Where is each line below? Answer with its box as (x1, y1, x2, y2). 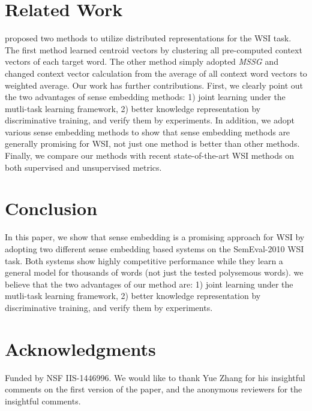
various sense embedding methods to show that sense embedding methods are (5, 125, 290, 138)
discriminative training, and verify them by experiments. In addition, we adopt (5, 114, 295, 126)
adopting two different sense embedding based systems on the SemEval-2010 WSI (5, 242, 304, 255)
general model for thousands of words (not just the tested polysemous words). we (5, 266, 304, 279)
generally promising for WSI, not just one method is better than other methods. (5, 137, 300, 150)
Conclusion (5, 196, 98, 220)
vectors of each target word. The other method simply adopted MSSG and (5, 55, 278, 68)
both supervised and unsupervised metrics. (5, 161, 162, 173)
